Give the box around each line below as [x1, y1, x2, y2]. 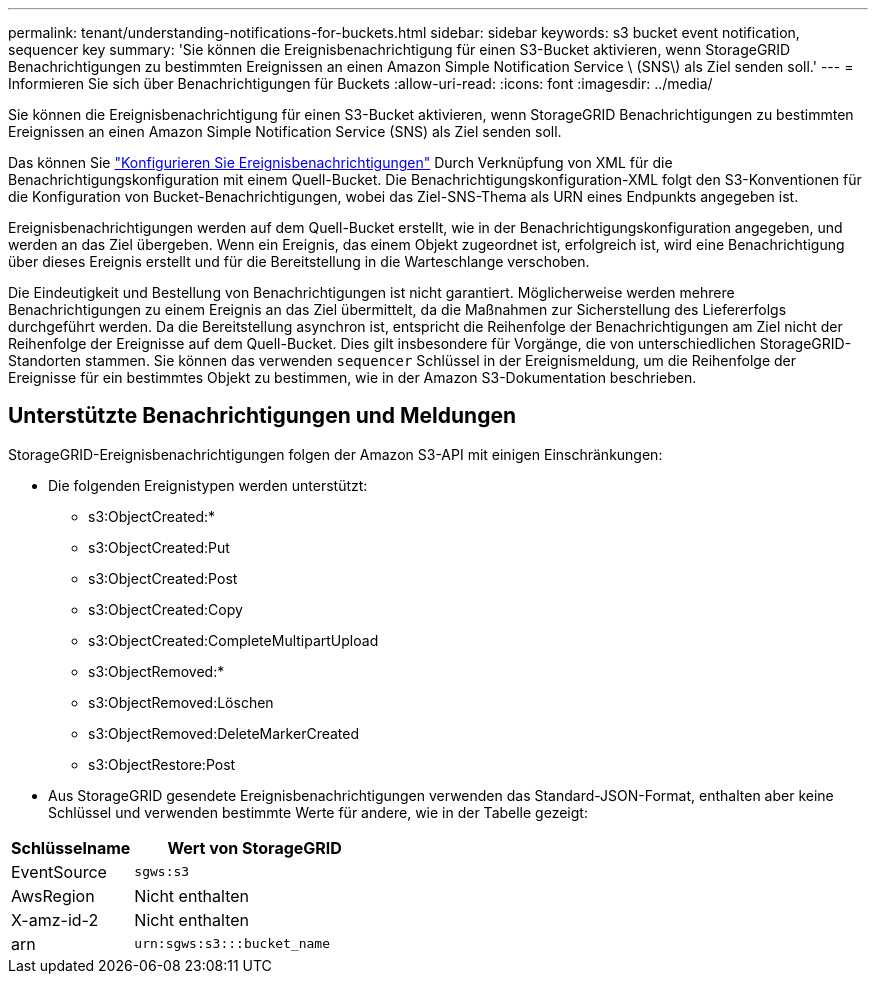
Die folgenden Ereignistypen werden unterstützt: [48, 476, 368, 494]
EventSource [11, 861, 107, 882]
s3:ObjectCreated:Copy [88, 600, 243, 618]
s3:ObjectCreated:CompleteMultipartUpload [88, 631, 379, 649]
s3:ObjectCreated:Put [88, 538, 230, 556]
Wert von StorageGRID [167, 837, 342, 858]
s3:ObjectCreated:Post [88, 569, 238, 587]
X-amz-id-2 [11, 909, 99, 930]
